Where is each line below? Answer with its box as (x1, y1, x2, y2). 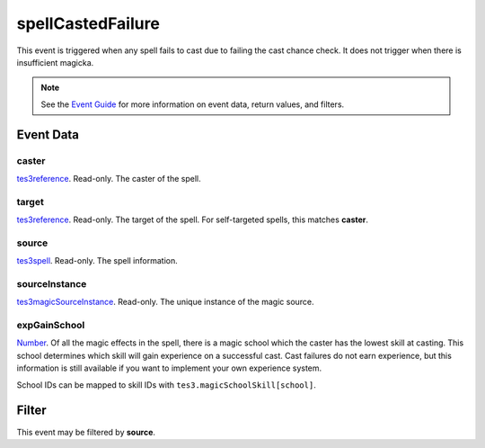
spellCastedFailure (16, 13, 161, 33)
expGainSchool (16, 319, 85, 332)
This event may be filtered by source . (16, 426, 156, 437)
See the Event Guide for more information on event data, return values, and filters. (40, 99, 345, 110)
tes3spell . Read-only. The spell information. (16, 255, 179, 266)
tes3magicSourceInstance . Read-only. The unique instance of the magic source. (16, 297, 314, 308)
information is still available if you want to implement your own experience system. (16, 363, 322, 373)
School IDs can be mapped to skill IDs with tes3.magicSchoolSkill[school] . (16, 379, 316, 390)
